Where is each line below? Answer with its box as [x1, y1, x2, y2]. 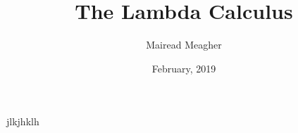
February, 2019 [151, 61, 216, 75]
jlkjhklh [6, 114, 39, 129]
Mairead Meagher [146, 37, 222, 52]
